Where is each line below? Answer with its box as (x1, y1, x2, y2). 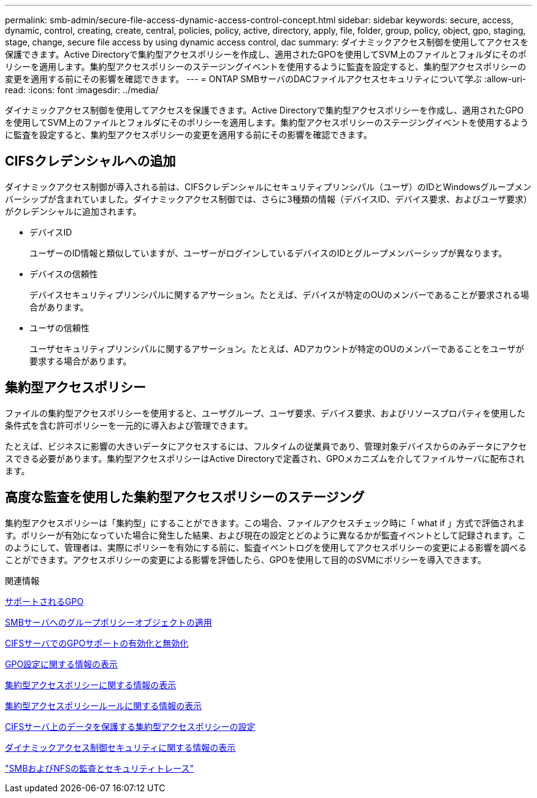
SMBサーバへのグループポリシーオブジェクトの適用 (5, 616, 212, 627)
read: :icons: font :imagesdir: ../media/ (5, 85, 159, 95)
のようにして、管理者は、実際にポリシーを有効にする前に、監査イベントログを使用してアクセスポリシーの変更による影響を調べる (5, 542, 527, 553)
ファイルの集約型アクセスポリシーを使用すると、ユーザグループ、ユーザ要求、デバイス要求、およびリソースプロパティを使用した (5, 407, 525, 418)
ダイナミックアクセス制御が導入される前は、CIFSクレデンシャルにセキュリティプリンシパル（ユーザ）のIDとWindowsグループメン (5, 181, 531, 192)
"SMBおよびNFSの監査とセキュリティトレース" (5, 762, 194, 773)
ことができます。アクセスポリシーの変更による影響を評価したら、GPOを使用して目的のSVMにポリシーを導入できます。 (5, 554, 487, 565)
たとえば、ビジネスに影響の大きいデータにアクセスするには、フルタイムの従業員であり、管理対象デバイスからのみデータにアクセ (5, 440, 527, 451)
